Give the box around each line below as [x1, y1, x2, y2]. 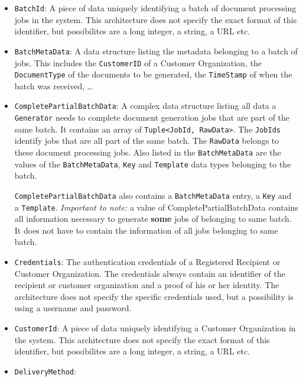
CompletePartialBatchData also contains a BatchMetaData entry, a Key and [14, 189, 292, 201]
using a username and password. [14, 302, 132, 314]
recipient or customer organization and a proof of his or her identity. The [14, 279, 279, 291]
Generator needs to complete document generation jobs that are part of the [14, 111, 290, 124]
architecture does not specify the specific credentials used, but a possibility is [14, 290, 294, 302]
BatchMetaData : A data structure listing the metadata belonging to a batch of [14, 44, 298, 57]
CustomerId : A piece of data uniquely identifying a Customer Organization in [14, 322, 296, 334]
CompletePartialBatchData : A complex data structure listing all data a [14, 99, 276, 112]
